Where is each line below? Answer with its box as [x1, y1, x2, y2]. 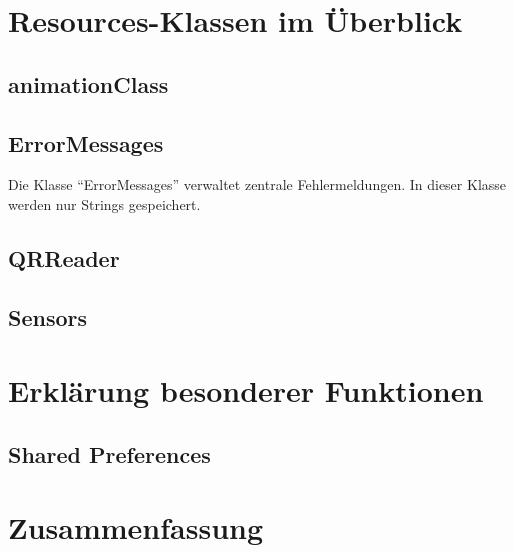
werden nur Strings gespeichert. [8, 193, 201, 214]
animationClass [8, 68, 169, 99]
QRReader [8, 242, 120, 273]
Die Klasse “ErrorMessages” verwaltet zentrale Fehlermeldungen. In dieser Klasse [8, 174, 507, 195]
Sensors [8, 301, 88, 332]
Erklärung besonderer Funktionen [8, 370, 484, 411]
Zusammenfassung [8, 507, 264, 548]
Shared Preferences [8, 438, 211, 469]
